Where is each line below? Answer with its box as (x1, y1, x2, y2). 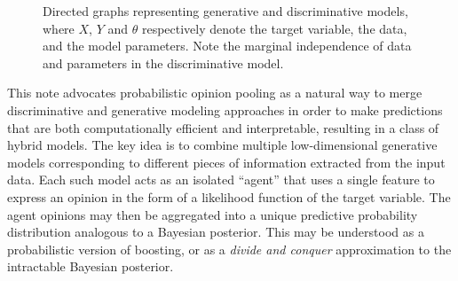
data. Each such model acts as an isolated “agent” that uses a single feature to (7, 170, 435, 189)
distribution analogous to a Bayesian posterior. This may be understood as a (7, 222, 424, 241)
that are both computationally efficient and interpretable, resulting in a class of (7, 118, 439, 137)
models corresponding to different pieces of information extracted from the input (7, 152, 446, 171)
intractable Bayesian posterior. (7, 257, 174, 276)
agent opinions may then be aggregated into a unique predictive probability (7, 205, 418, 223)
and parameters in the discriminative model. (43, 53, 284, 72)
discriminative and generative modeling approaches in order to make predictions (7, 100, 443, 119)
